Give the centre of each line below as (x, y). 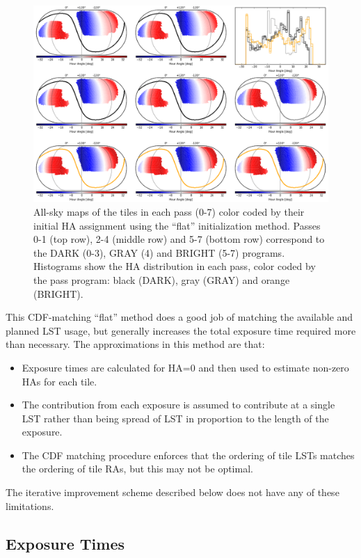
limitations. (30, 505)
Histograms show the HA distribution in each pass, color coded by (175, 266)
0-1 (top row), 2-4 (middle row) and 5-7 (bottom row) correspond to (179, 239)
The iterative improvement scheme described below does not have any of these (173, 492)
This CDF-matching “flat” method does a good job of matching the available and (179, 317)
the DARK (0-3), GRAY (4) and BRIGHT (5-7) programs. (159, 252)
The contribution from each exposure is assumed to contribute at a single (178, 405)
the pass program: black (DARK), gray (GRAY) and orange (162, 279)
